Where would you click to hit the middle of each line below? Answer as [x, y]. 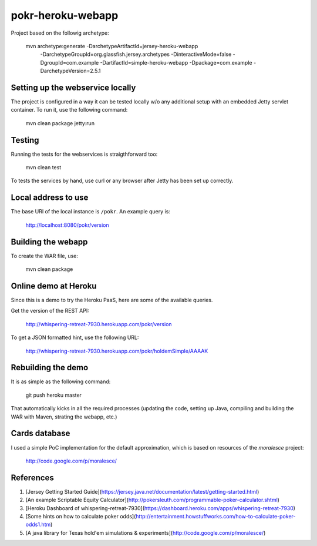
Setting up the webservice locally [73, 87]
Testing [25, 140]
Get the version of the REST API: [50, 311]
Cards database [41, 433]
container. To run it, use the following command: [69, 110]
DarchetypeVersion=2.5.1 [70, 71]
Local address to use [50, 198]
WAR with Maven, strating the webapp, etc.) [64, 417]
